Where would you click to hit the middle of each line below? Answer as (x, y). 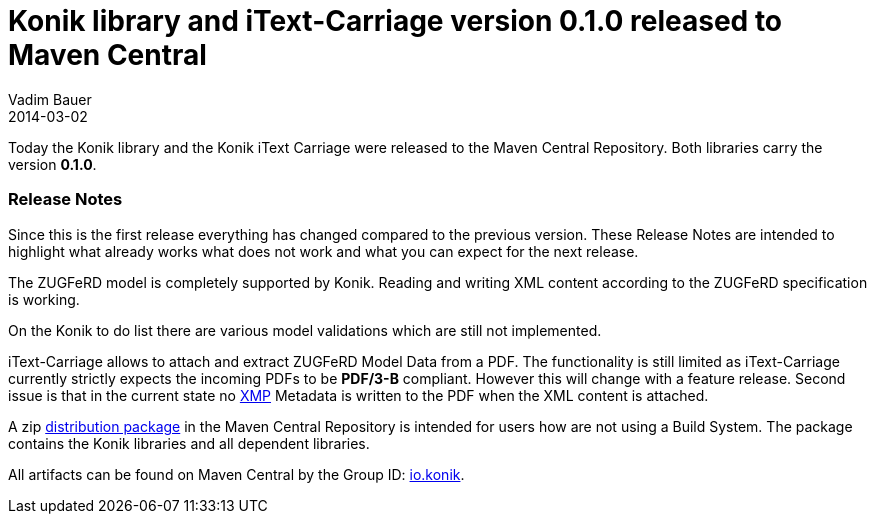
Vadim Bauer (50, 99)
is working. (44, 299)
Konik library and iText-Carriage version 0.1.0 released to (395, 21)
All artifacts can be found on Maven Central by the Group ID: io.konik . (236, 474)
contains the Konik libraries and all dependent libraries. (189, 443)
